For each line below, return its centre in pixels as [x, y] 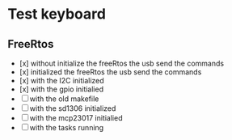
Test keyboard [57, 14]
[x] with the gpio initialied [61, 89]
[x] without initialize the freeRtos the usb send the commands [121, 63]
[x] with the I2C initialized [61, 81]
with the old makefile [64, 99]
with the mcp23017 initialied [76, 118]
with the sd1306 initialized [73, 108]
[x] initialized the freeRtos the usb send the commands [110, 72]
